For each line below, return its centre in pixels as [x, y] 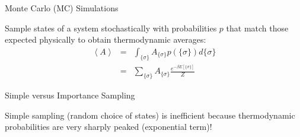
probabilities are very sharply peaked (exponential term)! [108, 127]
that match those [257, 28]
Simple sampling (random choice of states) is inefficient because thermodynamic [150, 115]
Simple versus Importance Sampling [70, 95]
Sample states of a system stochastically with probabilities [111, 28]
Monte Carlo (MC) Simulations [62, 8]
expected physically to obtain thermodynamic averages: [106, 39]
